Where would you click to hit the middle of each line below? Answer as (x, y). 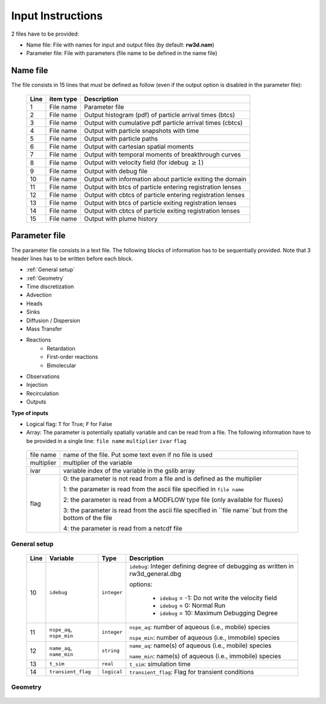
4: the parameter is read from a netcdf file (123, 529)
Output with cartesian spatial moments (139, 146)
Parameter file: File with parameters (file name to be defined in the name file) (122, 53)
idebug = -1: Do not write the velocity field (218, 598)
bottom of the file (88, 518)
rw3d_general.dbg (155, 573)
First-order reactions (72, 357)
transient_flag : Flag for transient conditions (192, 672)
